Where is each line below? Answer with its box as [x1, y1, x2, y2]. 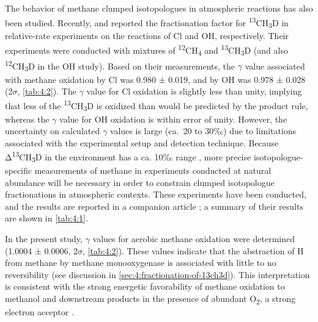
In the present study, [5, 232, 83, 245]
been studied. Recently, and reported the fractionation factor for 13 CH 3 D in [5, 14, 289, 30]
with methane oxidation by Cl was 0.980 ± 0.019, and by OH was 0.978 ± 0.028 [5, 73, 306, 85]
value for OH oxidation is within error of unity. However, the [59, 112, 287, 125]
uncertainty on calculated [5, 124, 100, 137]
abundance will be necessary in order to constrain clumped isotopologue [5, 176, 275, 188]
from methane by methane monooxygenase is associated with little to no [5, 256, 276, 269]
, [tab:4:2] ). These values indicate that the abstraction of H [83, 244, 304, 257]
